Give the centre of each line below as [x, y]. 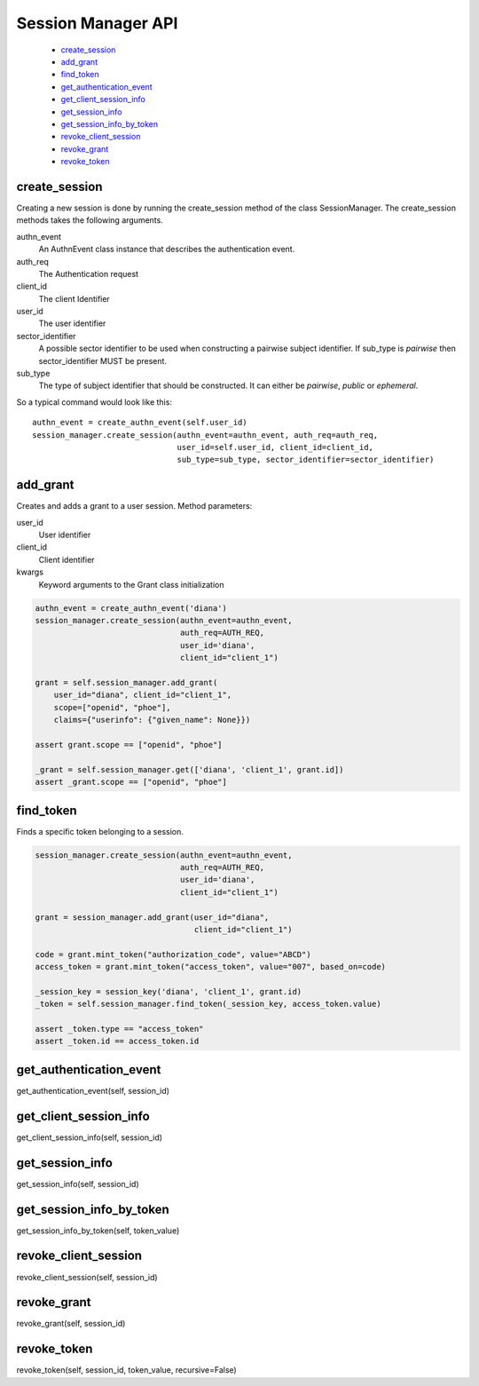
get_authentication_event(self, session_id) [93, 1090]
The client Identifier [74, 298]
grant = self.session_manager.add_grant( [126, 682]
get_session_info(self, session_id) [78, 1184]
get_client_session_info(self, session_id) [90, 1137]
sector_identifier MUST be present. [103, 360]
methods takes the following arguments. [90, 220]
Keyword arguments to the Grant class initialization [131, 584]
